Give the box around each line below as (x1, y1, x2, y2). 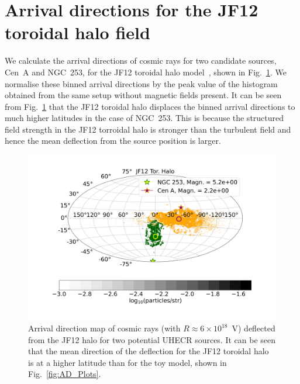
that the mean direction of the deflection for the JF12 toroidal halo (28, 345, 269, 357)
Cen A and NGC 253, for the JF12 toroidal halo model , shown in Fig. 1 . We (5, 65, 287, 78)
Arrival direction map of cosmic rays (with (28, 322, 181, 334)
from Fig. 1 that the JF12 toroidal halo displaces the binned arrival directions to (5, 100, 295, 112)
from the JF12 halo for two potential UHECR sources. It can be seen (28, 333, 276, 345)
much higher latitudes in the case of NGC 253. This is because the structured (5, 112, 284, 124)
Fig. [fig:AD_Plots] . (28, 368, 101, 380)
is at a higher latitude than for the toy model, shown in (28, 356, 227, 368)
